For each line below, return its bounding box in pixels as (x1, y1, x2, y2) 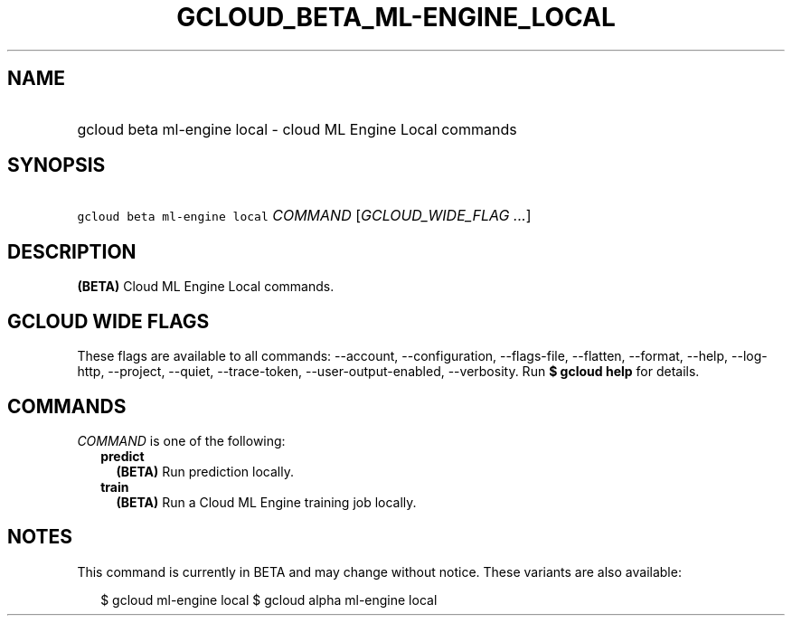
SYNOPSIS (7, 154, 106, 177)
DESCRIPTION (7, 240, 137, 263)
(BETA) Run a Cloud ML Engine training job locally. (116, 494, 417, 510)
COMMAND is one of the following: (77, 432, 286, 448)
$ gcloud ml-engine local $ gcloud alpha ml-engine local (100, 591, 438, 608)
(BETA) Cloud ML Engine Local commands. (77, 278, 335, 295)
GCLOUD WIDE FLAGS (7, 309, 210, 333)
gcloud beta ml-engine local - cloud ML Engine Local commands (77, 119, 517, 138)
